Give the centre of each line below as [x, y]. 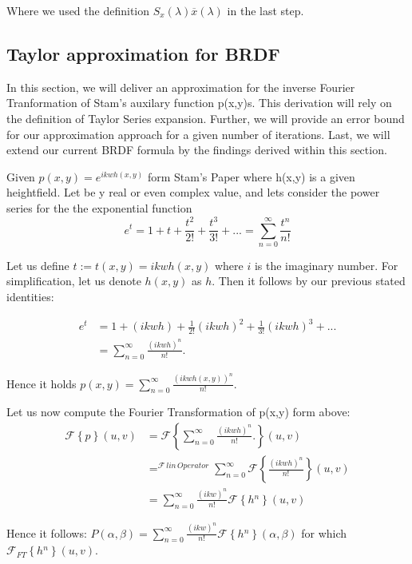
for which [324, 532]
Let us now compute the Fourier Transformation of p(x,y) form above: [178, 412]
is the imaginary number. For [326, 265]
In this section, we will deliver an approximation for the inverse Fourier [181, 87]
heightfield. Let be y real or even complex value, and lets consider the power [193, 192]
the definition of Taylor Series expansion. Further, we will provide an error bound [206, 118]
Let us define [38, 265]
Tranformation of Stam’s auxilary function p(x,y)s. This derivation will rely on [199, 103]
